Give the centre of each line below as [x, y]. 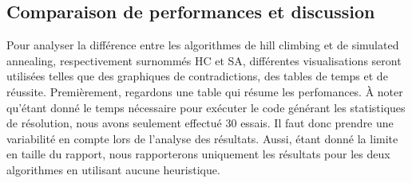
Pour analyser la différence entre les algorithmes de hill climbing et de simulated [203, 45]
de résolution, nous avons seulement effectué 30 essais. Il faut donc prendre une [200, 123]
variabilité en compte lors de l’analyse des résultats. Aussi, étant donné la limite [202, 138]
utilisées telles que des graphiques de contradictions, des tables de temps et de [197, 76]
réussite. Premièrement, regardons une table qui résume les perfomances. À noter [205, 91]
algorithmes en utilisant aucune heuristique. [113, 169]
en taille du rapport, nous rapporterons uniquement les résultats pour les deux [198, 154]
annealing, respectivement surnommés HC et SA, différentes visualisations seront [204, 60]
